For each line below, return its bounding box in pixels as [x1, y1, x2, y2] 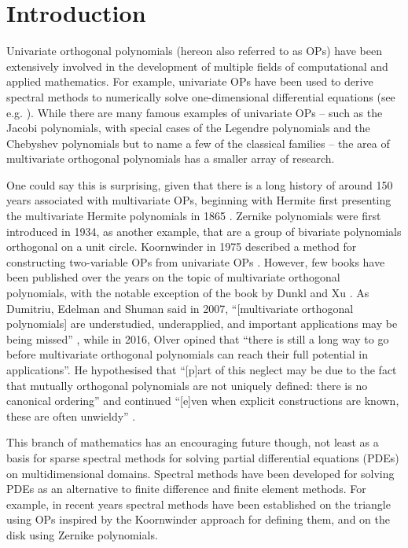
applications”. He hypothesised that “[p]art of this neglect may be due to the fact [6, 362, 397, 377]
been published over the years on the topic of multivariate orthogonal [6, 269, 340, 285]
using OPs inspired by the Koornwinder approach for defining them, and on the [6, 511, 390, 528]
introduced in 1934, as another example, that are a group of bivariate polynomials [6, 223, 402, 239]
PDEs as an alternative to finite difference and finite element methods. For [6, 480, 366, 497]
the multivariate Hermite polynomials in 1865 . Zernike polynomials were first [6, 208, 381, 224]
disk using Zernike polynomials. [6, 526, 158, 542]
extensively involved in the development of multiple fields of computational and [6, 57, 388, 74]
